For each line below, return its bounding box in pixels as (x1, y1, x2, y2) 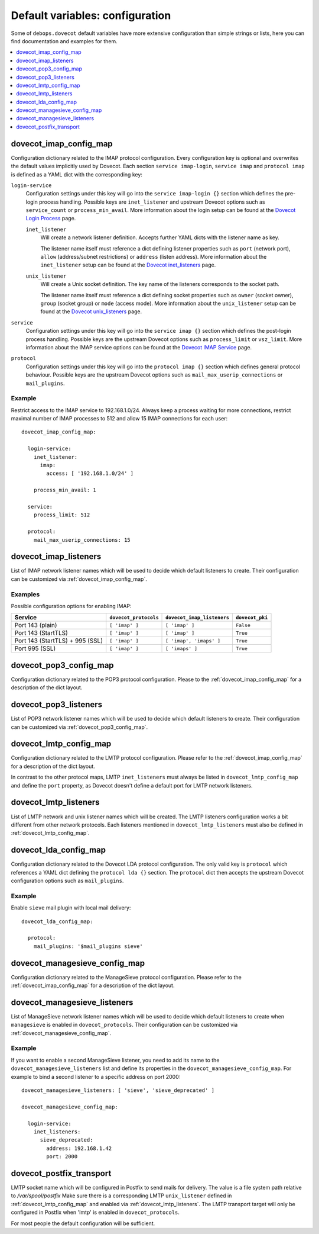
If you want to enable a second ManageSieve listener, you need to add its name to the (11, 1056, 220, 1063)
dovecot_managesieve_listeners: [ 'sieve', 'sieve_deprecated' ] (21, 1087, 215, 1094)
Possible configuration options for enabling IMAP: (11, 602, 132, 609)
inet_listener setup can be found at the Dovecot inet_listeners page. (40, 261, 216, 269)
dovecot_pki (235, 614, 268, 621)
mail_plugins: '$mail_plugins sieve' (33, 943, 143, 950)
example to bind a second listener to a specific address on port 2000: (11, 1073, 181, 1080)
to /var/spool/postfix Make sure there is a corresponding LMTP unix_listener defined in (11, 1192, 232, 1199)
